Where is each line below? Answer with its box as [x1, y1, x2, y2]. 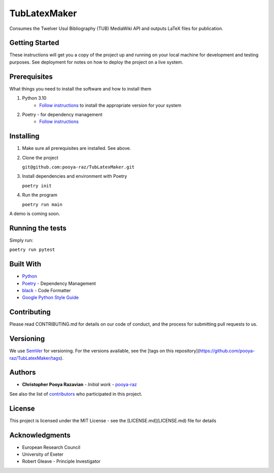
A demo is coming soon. [9, 210, 60, 216]
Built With [9, 260, 42, 269]
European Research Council [22, 444, 81, 450]
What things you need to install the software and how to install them [9, 85, 152, 91]
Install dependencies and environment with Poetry [22, 173, 127, 179]
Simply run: [9, 237, 33, 243]
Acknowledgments [9, 431, 71, 439]
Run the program [22, 192, 58, 198]
